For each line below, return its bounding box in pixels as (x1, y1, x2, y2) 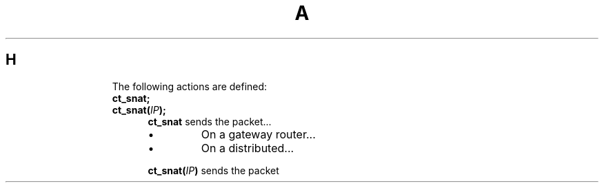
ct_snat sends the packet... (148, 115, 272, 127)
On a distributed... (201, 140, 294, 155)
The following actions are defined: (112, 80, 268, 92)
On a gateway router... (201, 127, 316, 141)
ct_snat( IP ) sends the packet (148, 164, 279, 176)
